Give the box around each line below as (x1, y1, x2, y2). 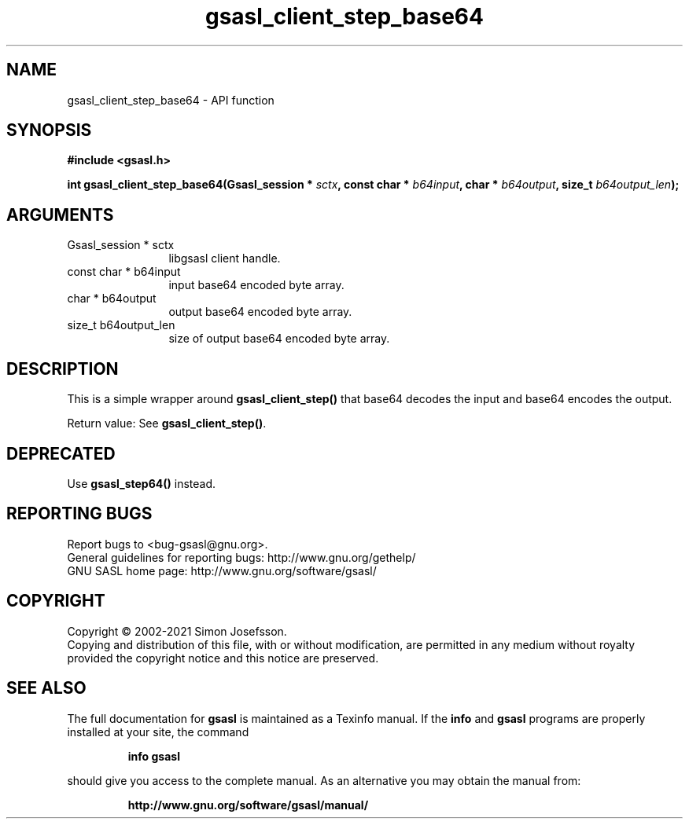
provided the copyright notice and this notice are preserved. (67, 651, 379, 665)
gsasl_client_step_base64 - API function (67, 93, 274, 107)
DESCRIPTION (6, 358, 119, 379)
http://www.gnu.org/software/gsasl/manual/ (127, 797, 369, 812)
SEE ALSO (6, 678, 87, 698)
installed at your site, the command (67, 724, 249, 739)
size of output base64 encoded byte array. (168, 332, 390, 346)
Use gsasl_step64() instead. (67, 476, 216, 490)
